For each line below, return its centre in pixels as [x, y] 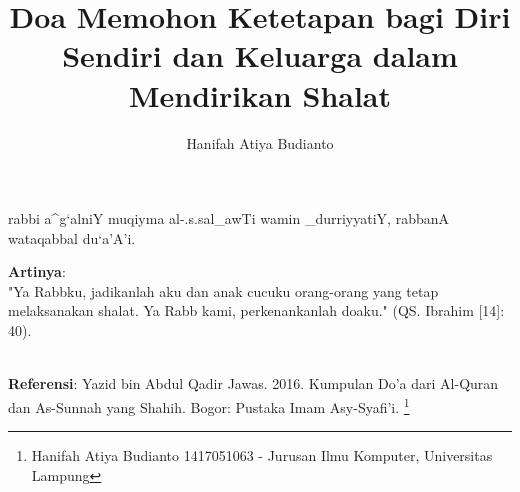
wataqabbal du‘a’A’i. [72, 237]
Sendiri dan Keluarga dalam [260, 55]
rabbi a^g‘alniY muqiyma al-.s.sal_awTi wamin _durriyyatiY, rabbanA [228, 218]
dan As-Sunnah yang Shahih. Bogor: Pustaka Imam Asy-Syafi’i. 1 [209, 405]
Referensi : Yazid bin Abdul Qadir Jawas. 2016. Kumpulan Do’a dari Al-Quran [253, 383]
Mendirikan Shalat [260, 94]
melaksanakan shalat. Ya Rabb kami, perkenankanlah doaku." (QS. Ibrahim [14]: [256, 310]
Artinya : [37, 271]
